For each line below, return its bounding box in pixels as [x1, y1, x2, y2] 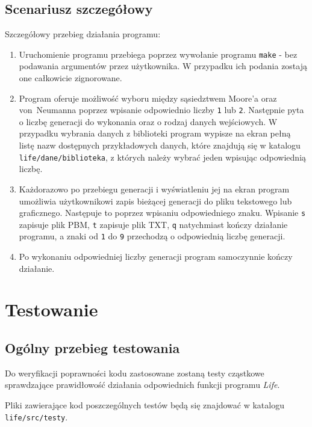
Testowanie [5, 297, 98, 322]
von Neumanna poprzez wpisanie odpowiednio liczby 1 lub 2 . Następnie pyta [19, 103, 304, 116]
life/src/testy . [5, 410, 68, 423]
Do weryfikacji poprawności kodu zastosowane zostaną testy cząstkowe [5, 366, 264, 379]
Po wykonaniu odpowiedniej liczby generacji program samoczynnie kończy [19, 250, 293, 263]
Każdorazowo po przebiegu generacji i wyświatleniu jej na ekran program [19, 182, 290, 195]
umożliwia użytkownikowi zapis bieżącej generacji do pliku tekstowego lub [19, 194, 292, 207]
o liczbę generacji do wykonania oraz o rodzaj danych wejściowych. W [19, 115, 278, 127]
